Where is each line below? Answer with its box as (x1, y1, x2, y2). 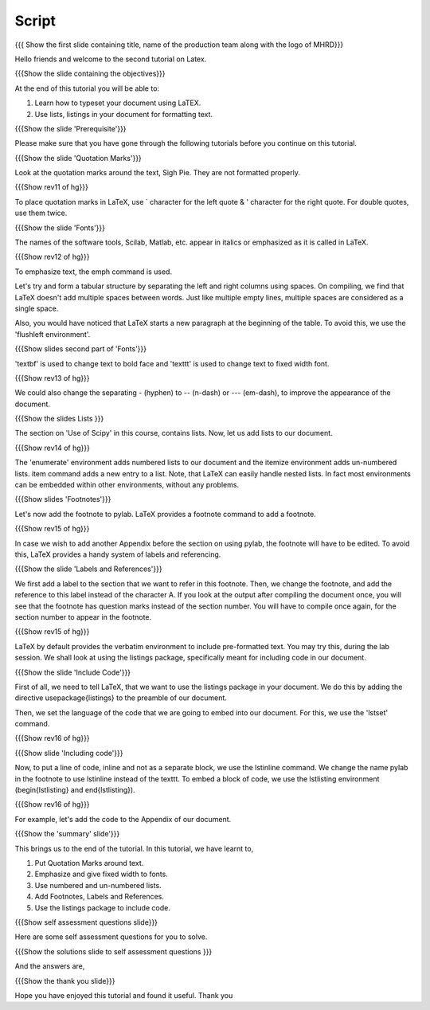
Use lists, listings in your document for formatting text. (34, 109, 213, 119)
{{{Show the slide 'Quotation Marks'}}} (14, 153, 143, 162)
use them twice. (14, 208, 68, 218)
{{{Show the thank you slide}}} (14, 976, 115, 985)
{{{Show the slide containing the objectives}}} (14, 69, 166, 79)
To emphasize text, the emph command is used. (14, 267, 173, 276)
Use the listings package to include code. (34, 902, 170, 912)
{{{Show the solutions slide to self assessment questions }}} (14, 946, 213, 956)
